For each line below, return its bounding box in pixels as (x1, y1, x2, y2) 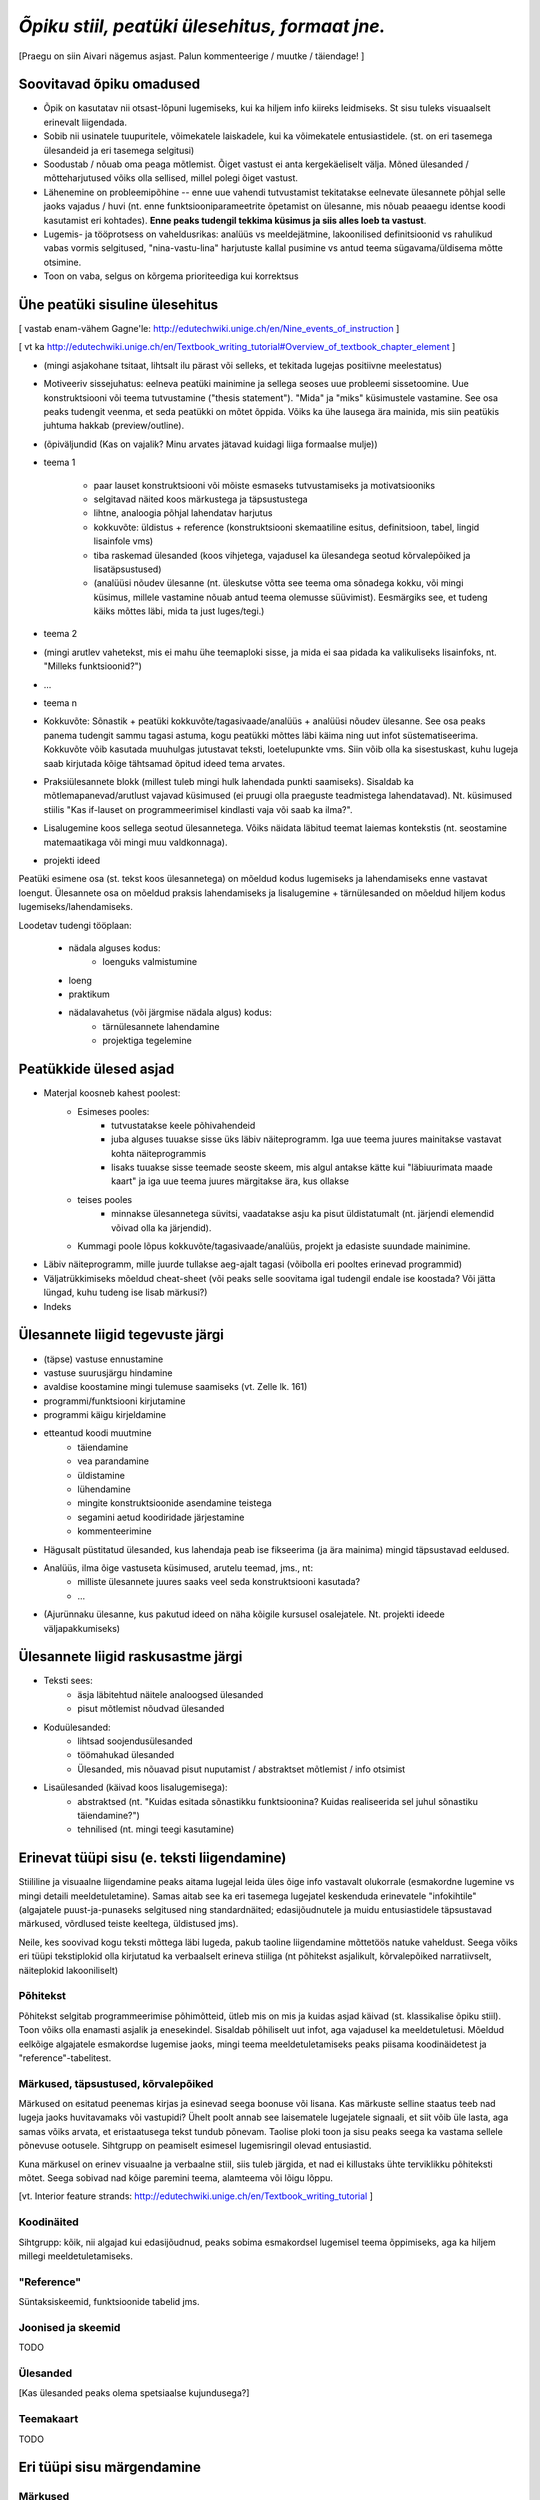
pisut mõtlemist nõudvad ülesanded (77, 1703, 225, 1715)
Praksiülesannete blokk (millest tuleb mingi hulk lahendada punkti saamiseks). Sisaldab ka (43, 775, 414, 787)
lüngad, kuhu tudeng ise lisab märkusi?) (43, 1286, 208, 1299)
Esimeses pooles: (77, 1105, 150, 1117)
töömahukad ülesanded (77, 1749, 175, 1761)
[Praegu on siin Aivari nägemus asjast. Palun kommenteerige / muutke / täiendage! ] (18, 50, 365, 62)
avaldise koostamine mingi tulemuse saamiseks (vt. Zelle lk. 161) (43, 1381, 308, 1393)
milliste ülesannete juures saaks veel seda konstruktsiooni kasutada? (77, 1576, 361, 1588)
